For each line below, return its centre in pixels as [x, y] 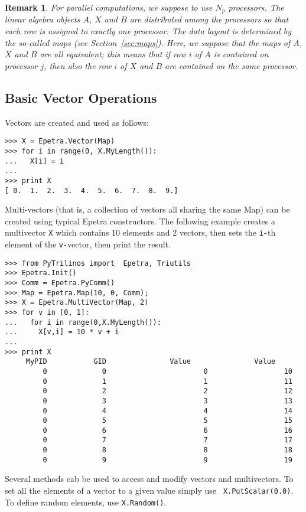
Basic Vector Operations [81, 97]
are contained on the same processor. [232, 65]
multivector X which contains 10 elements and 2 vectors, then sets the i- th [140, 232]
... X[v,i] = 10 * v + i [62, 332]
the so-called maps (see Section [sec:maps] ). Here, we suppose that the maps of [148, 42]
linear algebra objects [43, 19]
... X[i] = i [35, 161]
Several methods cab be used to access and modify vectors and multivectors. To [149, 479]
